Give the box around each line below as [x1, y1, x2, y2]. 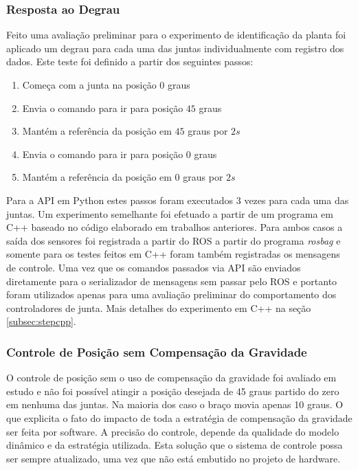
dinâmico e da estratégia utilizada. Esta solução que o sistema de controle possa [6, 438, 343, 452]
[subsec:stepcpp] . [6, 314, 76, 328]
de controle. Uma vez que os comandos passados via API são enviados [6, 260, 301, 274]
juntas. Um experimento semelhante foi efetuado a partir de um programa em [6, 206, 333, 221]
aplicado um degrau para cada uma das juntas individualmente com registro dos [6, 41, 344, 55]
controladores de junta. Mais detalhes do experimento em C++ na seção [6, 300, 311, 315]
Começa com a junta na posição [22, 78, 157, 91]
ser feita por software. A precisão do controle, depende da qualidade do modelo [6, 424, 339, 438]
